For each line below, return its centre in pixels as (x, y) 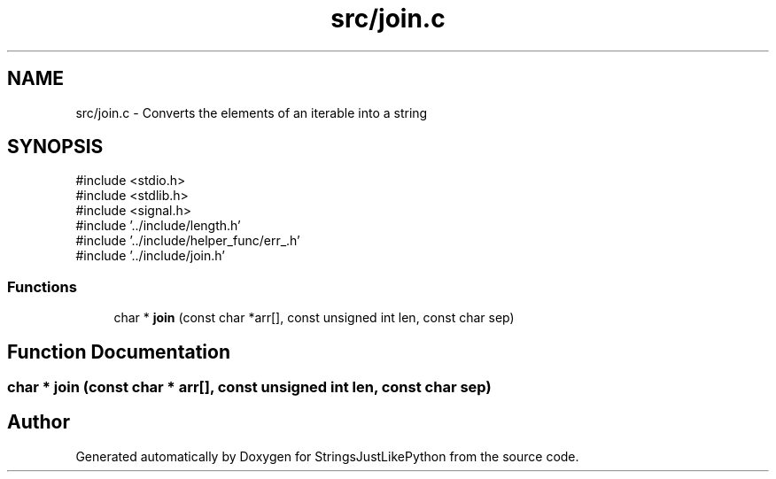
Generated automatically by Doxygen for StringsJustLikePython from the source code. (327, 456)
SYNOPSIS (55, 147)
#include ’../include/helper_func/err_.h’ (188, 241)
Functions (42, 286)
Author (39, 422)
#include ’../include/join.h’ (150, 256)
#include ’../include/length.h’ (158, 226)
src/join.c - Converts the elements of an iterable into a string (252, 112)
